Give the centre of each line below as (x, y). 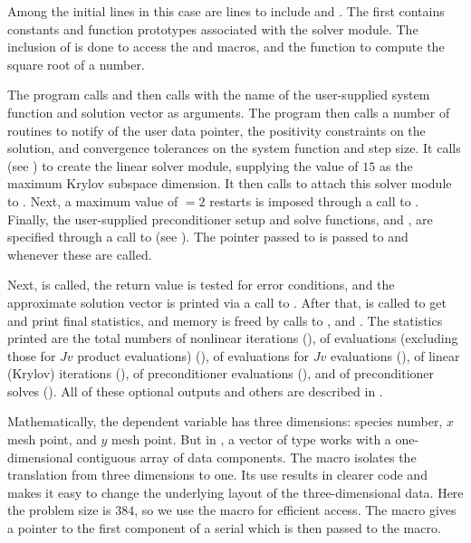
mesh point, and (52, 439)
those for (32, 355)
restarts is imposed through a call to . (314, 200)
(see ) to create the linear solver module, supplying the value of (183, 165)
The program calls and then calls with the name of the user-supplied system (219, 95)
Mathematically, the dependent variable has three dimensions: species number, (225, 421)
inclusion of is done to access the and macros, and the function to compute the (226, 47)
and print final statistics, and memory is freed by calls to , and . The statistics (225, 320)
